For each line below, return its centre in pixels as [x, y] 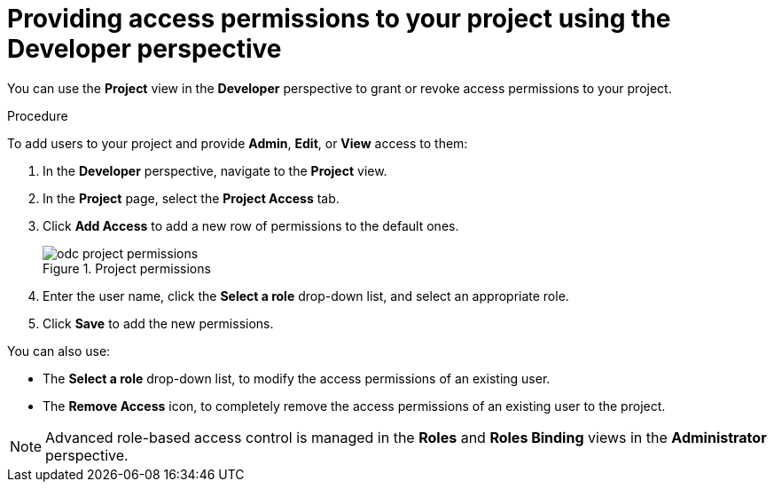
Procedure [38, 115]
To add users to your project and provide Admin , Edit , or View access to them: [238, 143]
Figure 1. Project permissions [127, 268]
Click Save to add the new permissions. [158, 323]
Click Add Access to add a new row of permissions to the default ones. [251, 225]
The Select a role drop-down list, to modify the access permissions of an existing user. [297, 378]
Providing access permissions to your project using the [339, 19]
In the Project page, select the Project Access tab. [191, 198]
